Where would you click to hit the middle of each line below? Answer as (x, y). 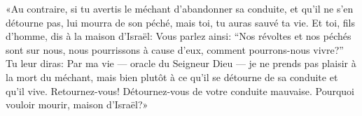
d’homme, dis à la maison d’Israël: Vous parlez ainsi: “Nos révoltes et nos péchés (179, 36)
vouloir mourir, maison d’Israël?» (77, 104)
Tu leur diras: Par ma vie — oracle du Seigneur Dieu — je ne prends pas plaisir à (181, 63)
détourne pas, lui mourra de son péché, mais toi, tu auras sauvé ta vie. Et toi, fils (180, 22)
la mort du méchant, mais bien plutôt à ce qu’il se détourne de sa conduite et (172, 77)
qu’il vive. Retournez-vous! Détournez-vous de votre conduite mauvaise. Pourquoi (180, 90)
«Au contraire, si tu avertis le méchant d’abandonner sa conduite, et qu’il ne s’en (180, 8)
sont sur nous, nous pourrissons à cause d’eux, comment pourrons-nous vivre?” (175, 49)
